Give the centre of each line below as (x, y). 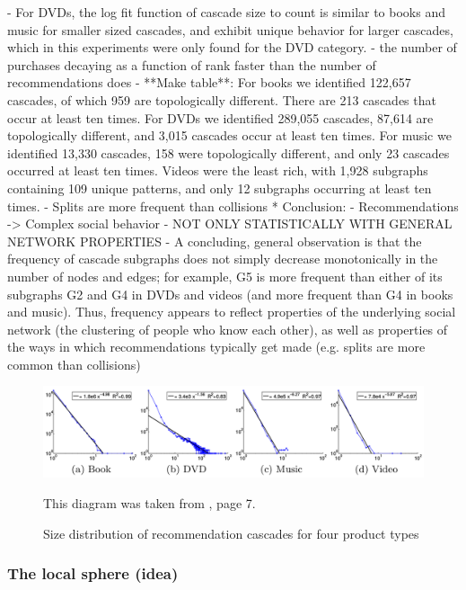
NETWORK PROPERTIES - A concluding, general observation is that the (215, 241)
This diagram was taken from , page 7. (149, 502)
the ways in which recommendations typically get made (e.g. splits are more (216, 347)
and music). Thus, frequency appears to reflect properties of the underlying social (232, 312)
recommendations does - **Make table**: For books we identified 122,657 (209, 82)
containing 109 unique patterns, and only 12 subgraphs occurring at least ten (220, 188)
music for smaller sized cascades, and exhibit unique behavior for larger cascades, (230, 29)
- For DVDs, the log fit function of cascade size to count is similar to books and (226, 12)
